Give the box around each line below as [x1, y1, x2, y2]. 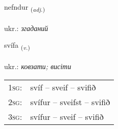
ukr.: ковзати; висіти [4, 61, 72, 72]
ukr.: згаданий [4, 22, 49, 33]
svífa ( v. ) [4, 40, 30, 52]
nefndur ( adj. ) [4, 2, 45, 13]
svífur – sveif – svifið [30, 110, 104, 122]
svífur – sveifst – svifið [30, 95, 110, 108]
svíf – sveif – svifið [30, 81, 96, 93]
